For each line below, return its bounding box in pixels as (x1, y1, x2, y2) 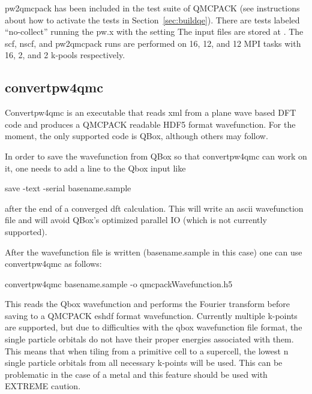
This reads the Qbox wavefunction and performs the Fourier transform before (5, 297, 290, 310)
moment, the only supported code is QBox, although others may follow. (5, 130, 268, 142)
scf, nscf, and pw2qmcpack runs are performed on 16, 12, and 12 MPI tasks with (5, 37, 301, 49)
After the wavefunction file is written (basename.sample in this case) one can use (5, 245, 302, 258)
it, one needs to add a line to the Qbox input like (5, 161, 186, 174)
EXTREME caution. (5, 380, 81, 392)
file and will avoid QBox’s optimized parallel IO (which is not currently (5, 213, 267, 226)
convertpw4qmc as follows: (5, 257, 102, 270)
